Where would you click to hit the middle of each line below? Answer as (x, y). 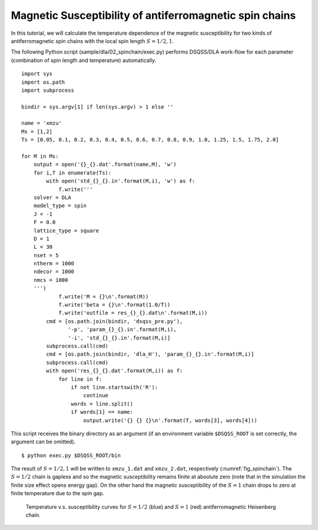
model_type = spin (60, 206)
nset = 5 (46, 255)
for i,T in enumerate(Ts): (72, 173)
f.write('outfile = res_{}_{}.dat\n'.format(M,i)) (133, 313)
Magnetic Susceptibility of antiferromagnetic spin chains (153, 15)
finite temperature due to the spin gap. (57, 493)
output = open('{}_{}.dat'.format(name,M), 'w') (105, 164)
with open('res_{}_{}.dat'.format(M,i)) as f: (115, 371)
